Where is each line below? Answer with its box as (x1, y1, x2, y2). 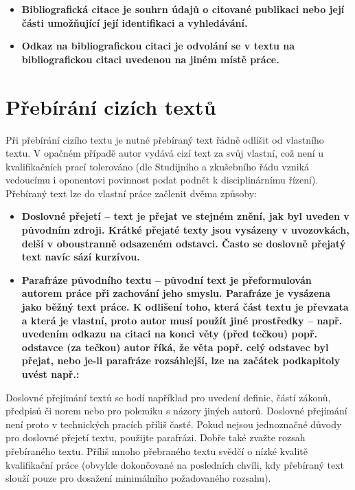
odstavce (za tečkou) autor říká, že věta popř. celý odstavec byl (21, 339, 329, 354)
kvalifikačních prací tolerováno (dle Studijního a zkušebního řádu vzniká (5, 159, 310, 173)
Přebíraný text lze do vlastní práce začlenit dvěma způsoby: (5, 186, 257, 200)
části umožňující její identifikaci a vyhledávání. (21, 15, 248, 30)
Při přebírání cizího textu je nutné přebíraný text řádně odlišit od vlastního (5, 132, 324, 146)
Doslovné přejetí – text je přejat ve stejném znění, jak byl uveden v (21, 209, 350, 223)
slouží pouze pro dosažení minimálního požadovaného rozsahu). (5, 471, 271, 485)
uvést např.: (21, 367, 80, 381)
